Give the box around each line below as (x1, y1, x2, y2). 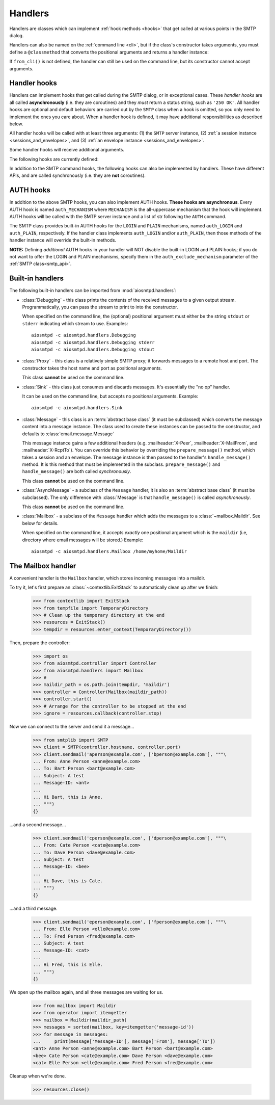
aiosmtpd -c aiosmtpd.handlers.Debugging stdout (31, 347, 155, 352)
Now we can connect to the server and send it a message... (9, 723, 134, 729)
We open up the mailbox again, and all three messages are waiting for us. (9, 989, 163, 995)
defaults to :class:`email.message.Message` (22, 431, 115, 437)
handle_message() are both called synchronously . (22, 468, 131, 475)
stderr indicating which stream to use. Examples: (22, 320, 128, 326)
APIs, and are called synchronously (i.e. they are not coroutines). (9, 172, 146, 178)
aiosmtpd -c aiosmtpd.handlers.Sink (31, 405, 123, 411)
